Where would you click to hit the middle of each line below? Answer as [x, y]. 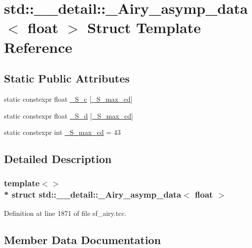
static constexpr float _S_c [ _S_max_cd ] [68, 99]
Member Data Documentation [83, 239]
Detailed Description [58, 159]
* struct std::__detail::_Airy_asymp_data [93, 194]
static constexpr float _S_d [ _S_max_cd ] [69, 115]
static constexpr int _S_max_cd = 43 [62, 132]
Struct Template [144, 27]
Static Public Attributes [67, 78]
